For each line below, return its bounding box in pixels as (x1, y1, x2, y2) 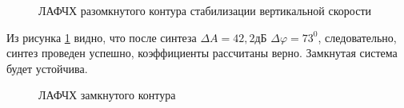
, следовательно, (318, 29, 397, 45)
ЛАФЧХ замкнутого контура (38, 87, 176, 103)
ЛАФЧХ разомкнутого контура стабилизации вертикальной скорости (38, 2, 371, 18)
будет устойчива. (6, 60, 88, 76)
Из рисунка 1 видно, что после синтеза (6, 29, 197, 45)
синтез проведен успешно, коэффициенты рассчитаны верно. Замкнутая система (6, 44, 398, 61)
